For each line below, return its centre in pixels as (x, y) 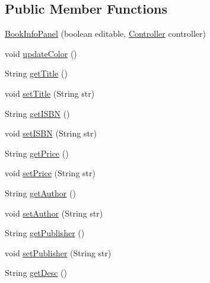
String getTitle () (36, 73)
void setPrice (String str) (50, 173)
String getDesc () (36, 273)
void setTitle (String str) (50, 93)
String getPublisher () (45, 233)
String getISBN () (37, 113)
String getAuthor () (40, 193)
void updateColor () (41, 53)
